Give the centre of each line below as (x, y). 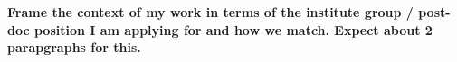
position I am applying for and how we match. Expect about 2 (233, 29)
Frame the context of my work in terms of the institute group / (210, 12)
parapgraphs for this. (74, 47)
